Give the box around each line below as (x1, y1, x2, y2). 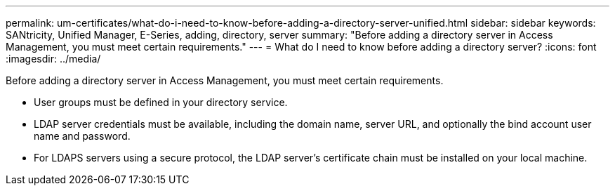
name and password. (34, 130, 131, 142)
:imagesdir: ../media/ (6, 53, 101, 65)
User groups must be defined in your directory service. (34, 96, 288, 108)
